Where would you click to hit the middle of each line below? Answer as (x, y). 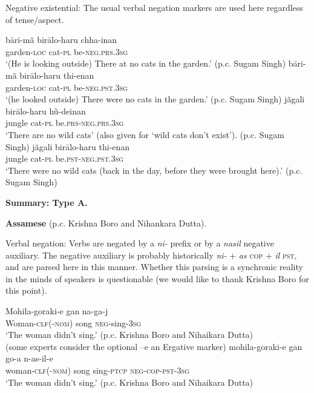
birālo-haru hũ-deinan (46, 111)
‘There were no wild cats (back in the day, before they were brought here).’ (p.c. (154, 170)
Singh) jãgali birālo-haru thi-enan (68, 146)
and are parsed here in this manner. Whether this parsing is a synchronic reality (154, 267)
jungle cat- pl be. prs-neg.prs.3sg (65, 123)
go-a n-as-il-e (29, 358)
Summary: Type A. (47, 202)
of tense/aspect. (35, 19)
